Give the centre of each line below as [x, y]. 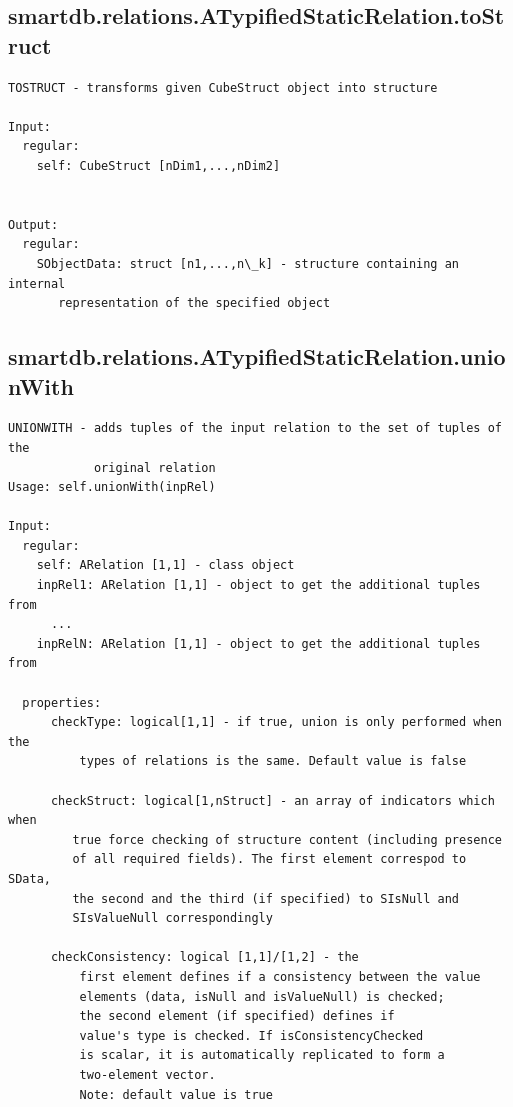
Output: [33, 224]
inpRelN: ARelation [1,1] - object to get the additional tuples [258, 643]
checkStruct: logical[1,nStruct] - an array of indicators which [272, 800]
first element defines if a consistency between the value [280, 976]
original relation [154, 467]
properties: [62, 702]
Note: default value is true [176, 1094]
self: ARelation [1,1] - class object [165, 565]
